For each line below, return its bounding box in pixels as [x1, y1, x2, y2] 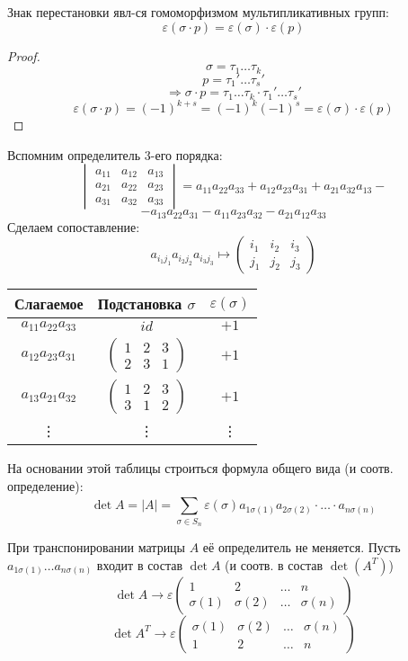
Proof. [7, 46, 40, 65]
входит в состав [96, 555, 183, 574]
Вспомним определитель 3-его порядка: [7, 145, 223, 164]
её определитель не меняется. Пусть [202, 538, 401, 556]
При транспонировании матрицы [7, 538, 186, 556]
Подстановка [97, 293, 182, 315]
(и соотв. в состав [225, 555, 324, 574]
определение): [7, 476, 84, 495]
